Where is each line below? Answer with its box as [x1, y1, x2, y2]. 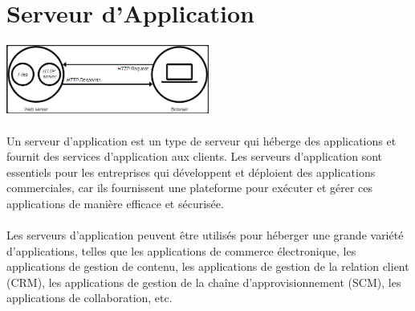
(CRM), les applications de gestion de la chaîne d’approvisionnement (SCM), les [6, 273, 401, 290]
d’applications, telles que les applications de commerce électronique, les [6, 242, 356, 259]
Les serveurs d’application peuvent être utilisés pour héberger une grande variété [6, 227, 404, 243]
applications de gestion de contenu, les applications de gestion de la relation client [6, 258, 409, 275]
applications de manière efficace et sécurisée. [6, 194, 224, 211]
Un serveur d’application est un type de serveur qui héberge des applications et [6, 132, 397, 149]
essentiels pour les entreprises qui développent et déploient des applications [6, 163, 376, 180]
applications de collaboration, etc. [6, 289, 173, 306]
